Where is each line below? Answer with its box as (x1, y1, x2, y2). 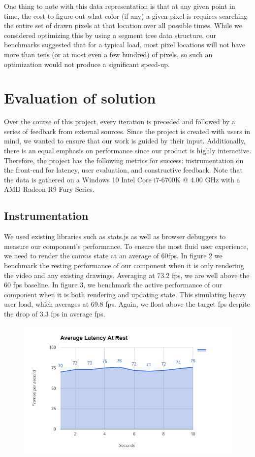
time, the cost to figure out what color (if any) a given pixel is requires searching (4, 10, 248, 21)
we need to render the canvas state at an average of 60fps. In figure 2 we (4, 250, 223, 261)
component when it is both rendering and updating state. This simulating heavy (4, 289, 246, 299)
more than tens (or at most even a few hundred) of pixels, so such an (4, 49, 213, 59)
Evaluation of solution (4, 88, 156, 108)
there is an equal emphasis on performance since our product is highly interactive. (4, 145, 252, 156)
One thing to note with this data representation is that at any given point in (4, 1, 235, 11)
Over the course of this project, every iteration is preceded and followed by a (4, 116, 235, 127)
